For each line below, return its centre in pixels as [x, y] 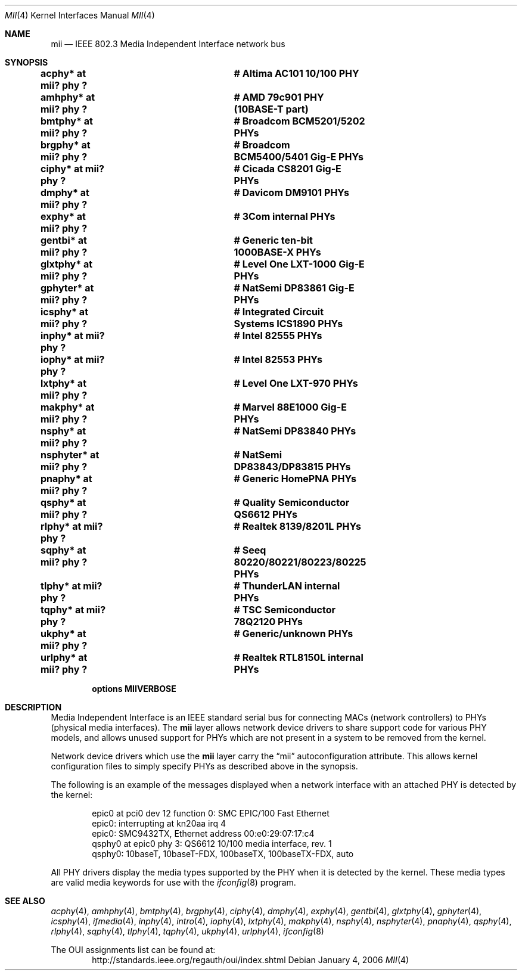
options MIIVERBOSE [134, 689]
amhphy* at [68, 97]
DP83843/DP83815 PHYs [292, 467]
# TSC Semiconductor [285, 610]
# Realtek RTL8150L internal [299, 657]
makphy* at [68, 407]
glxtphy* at [67, 264]
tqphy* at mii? [73, 610]
